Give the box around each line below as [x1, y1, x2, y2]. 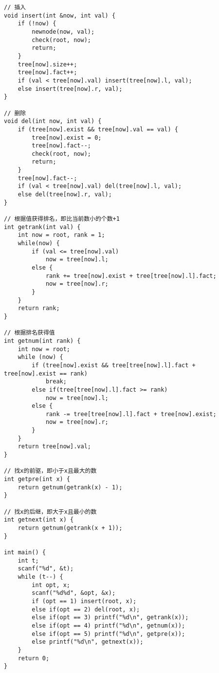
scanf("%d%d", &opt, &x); [32, 589, 116, 597]
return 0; [18, 654, 50, 662]
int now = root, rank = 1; [18, 231, 105, 239]
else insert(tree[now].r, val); [18, 85, 123, 92]
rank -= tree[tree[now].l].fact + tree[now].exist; [45, 410, 217, 418]
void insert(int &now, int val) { [4, 12, 116, 19]
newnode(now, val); [32, 28, 95, 35]
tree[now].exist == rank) [4, 370, 88, 377]
